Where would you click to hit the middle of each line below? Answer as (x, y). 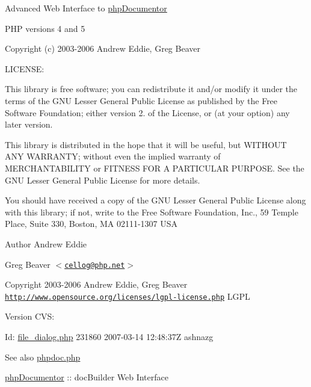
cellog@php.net (95, 265)
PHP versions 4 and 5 (45, 28)
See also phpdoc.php (43, 357)
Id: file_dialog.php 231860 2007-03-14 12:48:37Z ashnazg (109, 336)
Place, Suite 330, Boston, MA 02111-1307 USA (91, 224)
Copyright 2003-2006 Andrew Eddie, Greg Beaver (96, 284)
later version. (29, 124)
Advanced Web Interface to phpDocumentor (86, 8)
